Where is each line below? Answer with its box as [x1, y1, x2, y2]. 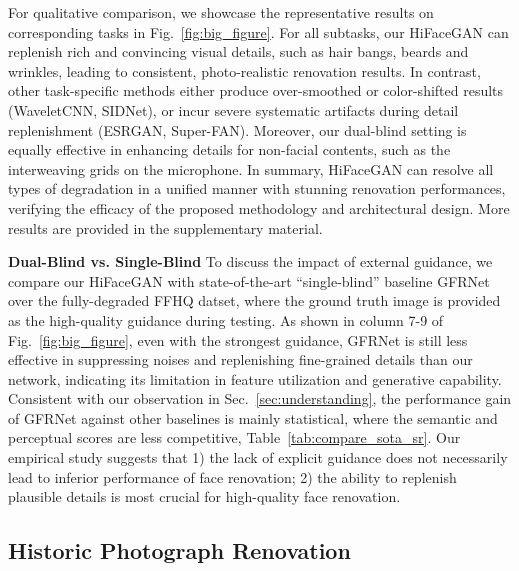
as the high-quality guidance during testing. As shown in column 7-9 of [8, 309, 444, 330]
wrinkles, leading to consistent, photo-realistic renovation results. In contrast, [8, 60, 481, 81]
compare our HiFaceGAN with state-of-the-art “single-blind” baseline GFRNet [8, 270, 490, 291]
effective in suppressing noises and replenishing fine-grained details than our [8, 349, 473, 370]
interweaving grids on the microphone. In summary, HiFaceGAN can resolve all [8, 158, 494, 179]
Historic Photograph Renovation [8, 535, 351, 566]
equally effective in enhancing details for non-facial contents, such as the [8, 139, 451, 160]
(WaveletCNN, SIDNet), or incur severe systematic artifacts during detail [8, 99, 459, 120]
